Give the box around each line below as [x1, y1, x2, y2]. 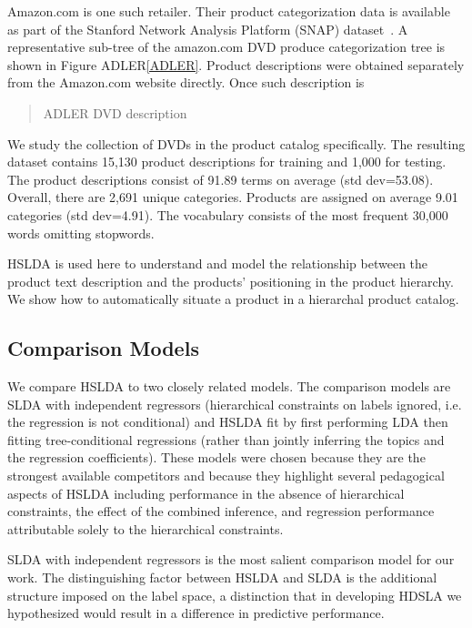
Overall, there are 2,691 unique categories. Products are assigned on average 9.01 [7, 187, 458, 207]
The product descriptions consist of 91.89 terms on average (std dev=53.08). [7, 169, 434, 188]
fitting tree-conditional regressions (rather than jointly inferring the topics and [7, 430, 445, 449]
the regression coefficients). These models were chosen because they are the [7, 448, 426, 467]
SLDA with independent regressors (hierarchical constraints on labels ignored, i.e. [7, 394, 462, 413]
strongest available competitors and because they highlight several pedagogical [7, 466, 445, 485]
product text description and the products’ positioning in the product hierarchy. [7, 271, 454, 290]
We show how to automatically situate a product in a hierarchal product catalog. [7, 289, 459, 309]
